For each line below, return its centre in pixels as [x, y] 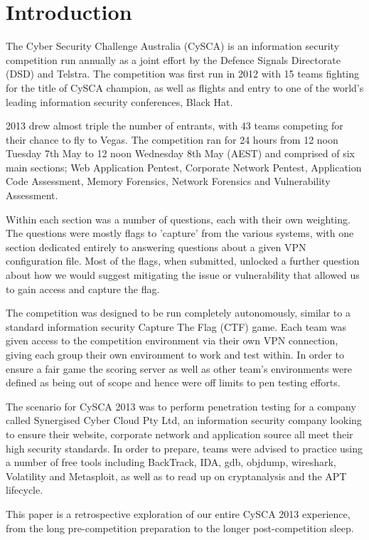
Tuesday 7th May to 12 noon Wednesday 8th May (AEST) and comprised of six [180, 153]
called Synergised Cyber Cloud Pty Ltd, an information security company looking [184, 420]
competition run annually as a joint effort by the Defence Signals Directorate [173, 59]
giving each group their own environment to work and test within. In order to [175, 354]
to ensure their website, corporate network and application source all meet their [180, 434]
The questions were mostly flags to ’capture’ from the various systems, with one [180, 233]
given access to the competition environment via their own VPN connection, [172, 340]
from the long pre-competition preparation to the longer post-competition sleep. [180, 528]
